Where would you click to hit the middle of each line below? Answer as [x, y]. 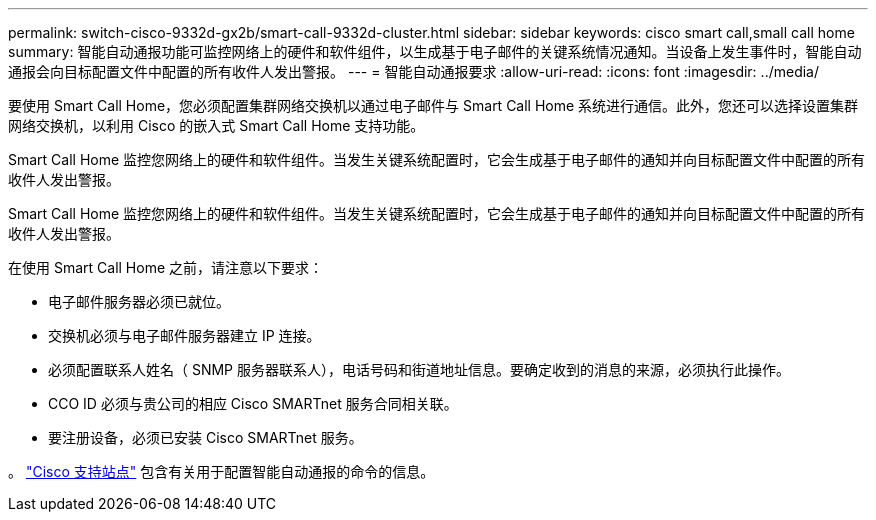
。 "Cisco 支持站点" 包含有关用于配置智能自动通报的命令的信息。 [221, 471]
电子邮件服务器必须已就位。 [139, 301]
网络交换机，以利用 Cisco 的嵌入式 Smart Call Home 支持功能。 [216, 125]
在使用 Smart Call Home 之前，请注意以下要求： [166, 267]
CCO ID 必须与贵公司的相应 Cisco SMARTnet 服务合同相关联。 [253, 403]
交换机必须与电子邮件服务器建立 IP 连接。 [184, 335]
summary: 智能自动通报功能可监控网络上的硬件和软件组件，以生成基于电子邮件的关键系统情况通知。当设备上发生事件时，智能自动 [435, 51]
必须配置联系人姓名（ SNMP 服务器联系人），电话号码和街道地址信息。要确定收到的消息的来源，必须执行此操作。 [419, 369]
